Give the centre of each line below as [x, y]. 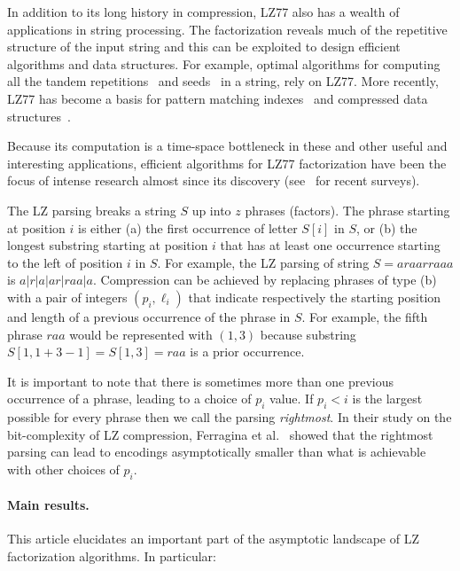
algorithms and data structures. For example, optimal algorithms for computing [224, 63]
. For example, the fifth [365, 316]
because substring [308, 334]
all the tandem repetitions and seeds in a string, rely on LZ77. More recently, [223, 81]
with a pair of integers [67, 297]
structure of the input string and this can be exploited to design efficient [204, 47]
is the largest [387, 399]
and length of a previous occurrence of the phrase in [149, 316]
